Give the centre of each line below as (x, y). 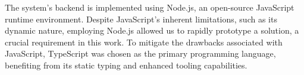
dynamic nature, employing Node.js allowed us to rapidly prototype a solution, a (152, 30)
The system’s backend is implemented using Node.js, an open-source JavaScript (150, 7)
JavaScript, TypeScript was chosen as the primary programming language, (140, 53)
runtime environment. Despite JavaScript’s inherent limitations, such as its (141, 19)
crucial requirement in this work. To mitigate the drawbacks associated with (144, 42)
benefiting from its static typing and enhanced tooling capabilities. (126, 65)
